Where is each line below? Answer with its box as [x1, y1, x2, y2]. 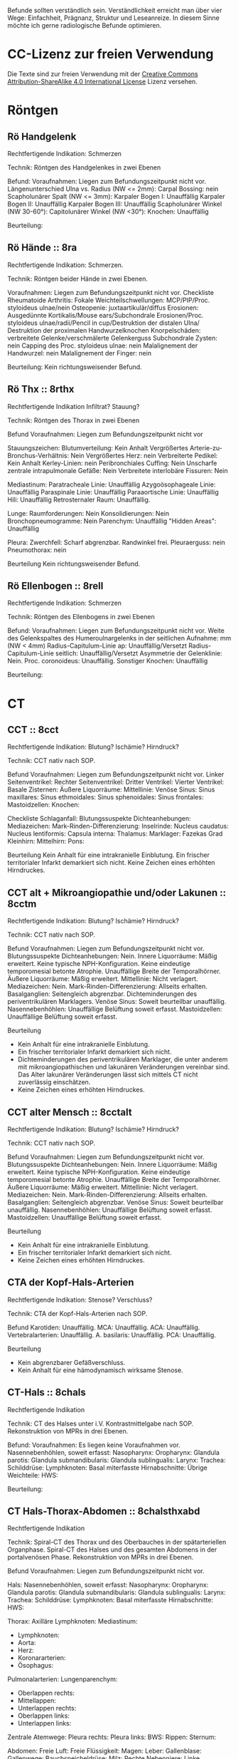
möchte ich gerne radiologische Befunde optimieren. [7, 21, 162, 29]
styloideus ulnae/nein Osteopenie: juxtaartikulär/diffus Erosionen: [7, 303, 199, 312]
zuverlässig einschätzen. [17, 1078, 91, 1086]
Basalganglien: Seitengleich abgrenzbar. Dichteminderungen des [7, 990, 198, 998]
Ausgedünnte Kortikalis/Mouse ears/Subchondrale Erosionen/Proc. [7, 311, 204, 319]
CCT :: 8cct [7, 723, 59, 736]
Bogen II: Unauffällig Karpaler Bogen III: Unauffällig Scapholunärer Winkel [7, 199, 222, 208]
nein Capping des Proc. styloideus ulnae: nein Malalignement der [7, 341, 198, 350]
